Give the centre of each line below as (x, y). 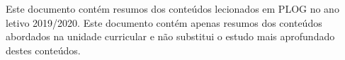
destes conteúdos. (43, 50)
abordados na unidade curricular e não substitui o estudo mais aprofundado (170, 36)
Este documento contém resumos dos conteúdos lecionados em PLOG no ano (172, 8)
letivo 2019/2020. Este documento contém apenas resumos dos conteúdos (164, 22)
